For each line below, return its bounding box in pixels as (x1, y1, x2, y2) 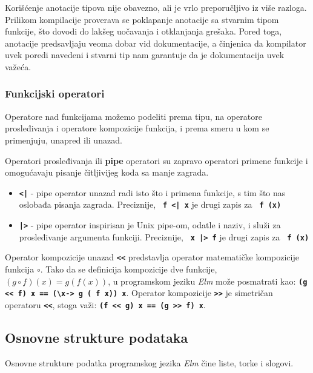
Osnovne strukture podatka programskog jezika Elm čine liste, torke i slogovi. (5, 356, 294, 369)
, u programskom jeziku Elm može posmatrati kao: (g (108, 274, 308, 287)
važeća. (5, 60, 31, 73)
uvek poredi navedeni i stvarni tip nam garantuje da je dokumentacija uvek (5, 48, 285, 61)
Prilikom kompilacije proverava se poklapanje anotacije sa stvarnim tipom (5, 13, 279, 25)
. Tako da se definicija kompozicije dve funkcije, (40, 263, 217, 276)
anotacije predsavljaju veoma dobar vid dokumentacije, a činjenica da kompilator (5, 36, 306, 49)
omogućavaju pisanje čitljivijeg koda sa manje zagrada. (5, 166, 209, 179)
